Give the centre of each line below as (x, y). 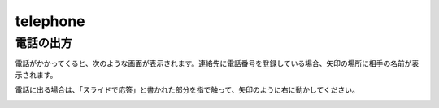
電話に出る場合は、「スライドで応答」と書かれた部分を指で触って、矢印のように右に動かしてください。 (187, 90)
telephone (50, 21)
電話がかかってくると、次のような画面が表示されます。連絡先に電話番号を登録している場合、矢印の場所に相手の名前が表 (217, 63)
